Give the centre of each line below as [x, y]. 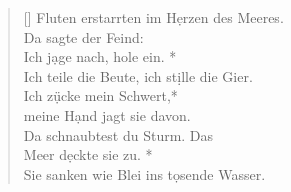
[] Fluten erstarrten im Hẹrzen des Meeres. [153, 17]
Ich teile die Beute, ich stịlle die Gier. [138, 75]
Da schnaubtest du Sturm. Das [118, 134]
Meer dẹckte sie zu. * [88, 154]
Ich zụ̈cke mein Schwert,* [100, 95]
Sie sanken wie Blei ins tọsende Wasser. [144, 173]
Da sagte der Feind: [83, 36]
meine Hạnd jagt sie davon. [107, 114]
